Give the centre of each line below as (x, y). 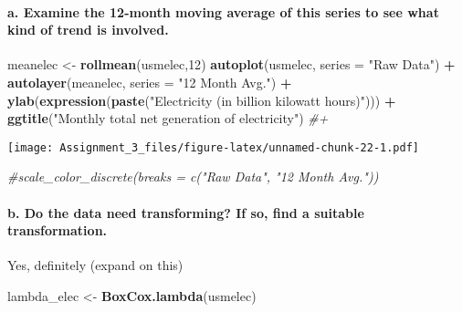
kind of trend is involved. (88, 30)
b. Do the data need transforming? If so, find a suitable (186, 212)
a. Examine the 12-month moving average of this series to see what (223, 11)
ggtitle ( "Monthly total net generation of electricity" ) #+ (168, 118)
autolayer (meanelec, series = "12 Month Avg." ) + (150, 82)
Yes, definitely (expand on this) (95, 265)
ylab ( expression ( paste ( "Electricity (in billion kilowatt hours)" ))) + (202, 100)
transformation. (58, 230)
